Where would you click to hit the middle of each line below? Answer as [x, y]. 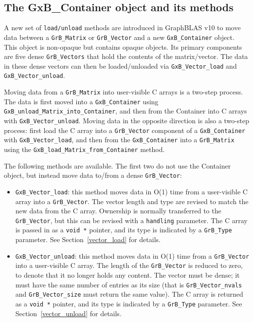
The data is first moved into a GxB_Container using [81, 101]
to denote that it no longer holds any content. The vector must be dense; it [127, 275]
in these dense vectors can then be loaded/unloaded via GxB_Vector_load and [120, 66]
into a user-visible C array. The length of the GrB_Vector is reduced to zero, [129, 265]
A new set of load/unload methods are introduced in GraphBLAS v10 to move [122, 28]
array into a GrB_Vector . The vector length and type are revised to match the [132, 201]
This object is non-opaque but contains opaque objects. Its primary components [123, 47]
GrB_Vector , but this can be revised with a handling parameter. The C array [131, 220]
